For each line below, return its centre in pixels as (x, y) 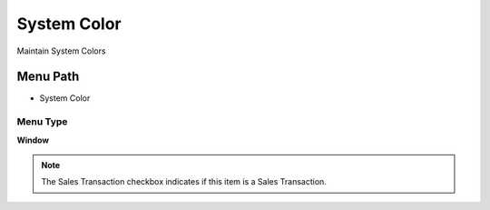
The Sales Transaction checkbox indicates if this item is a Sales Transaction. (184, 182)
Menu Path (48, 77)
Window (33, 140)
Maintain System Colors (61, 51)
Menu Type (42, 122)
